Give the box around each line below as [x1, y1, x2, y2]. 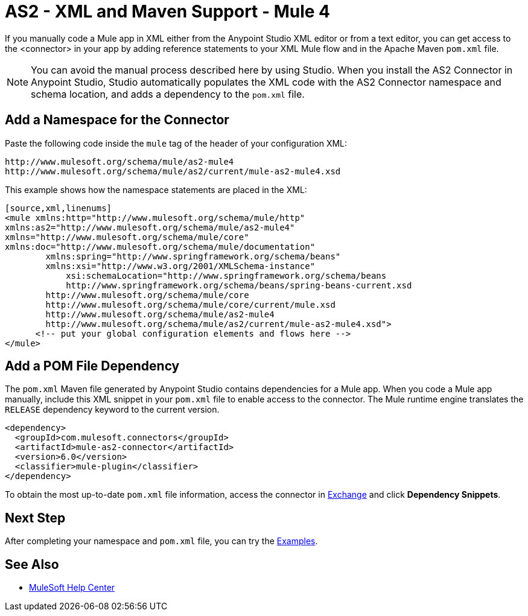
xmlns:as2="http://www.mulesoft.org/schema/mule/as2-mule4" [5, 222, 295, 232]
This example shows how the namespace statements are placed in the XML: [5, 184, 307, 195]
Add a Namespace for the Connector [5, 112, 229, 128]
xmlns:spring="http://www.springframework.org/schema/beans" [45, 251, 341, 261]
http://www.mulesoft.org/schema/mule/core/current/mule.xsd [45, 299, 336, 310]
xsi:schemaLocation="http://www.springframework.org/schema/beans [66, 270, 387, 281]
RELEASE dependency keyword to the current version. [5, 404, 220, 415]
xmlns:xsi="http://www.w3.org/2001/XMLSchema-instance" [45, 261, 316, 271]
